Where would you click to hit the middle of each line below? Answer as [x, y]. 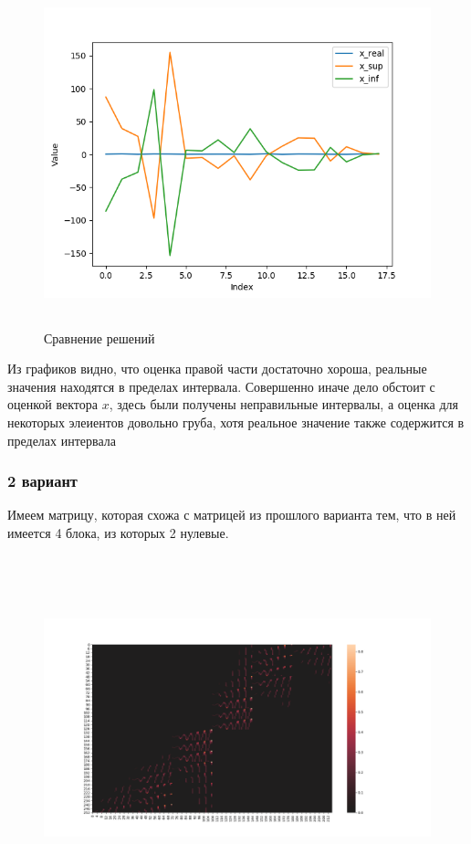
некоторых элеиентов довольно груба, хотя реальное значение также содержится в [236, 422]
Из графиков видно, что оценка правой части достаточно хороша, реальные [217, 369]
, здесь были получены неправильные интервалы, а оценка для [283, 404]
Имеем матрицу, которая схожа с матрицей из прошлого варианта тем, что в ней [232, 515]
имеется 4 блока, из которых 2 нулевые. [118, 532]
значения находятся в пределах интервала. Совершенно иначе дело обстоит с [221, 386]
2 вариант [42, 481]
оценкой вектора [52, 404]
